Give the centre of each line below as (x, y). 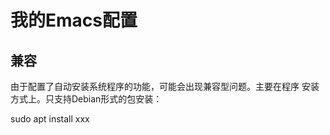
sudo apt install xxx (50, 119)
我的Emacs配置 (74, 20)
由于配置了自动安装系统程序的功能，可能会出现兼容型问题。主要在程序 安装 (165, 86)
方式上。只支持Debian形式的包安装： (86, 99)
